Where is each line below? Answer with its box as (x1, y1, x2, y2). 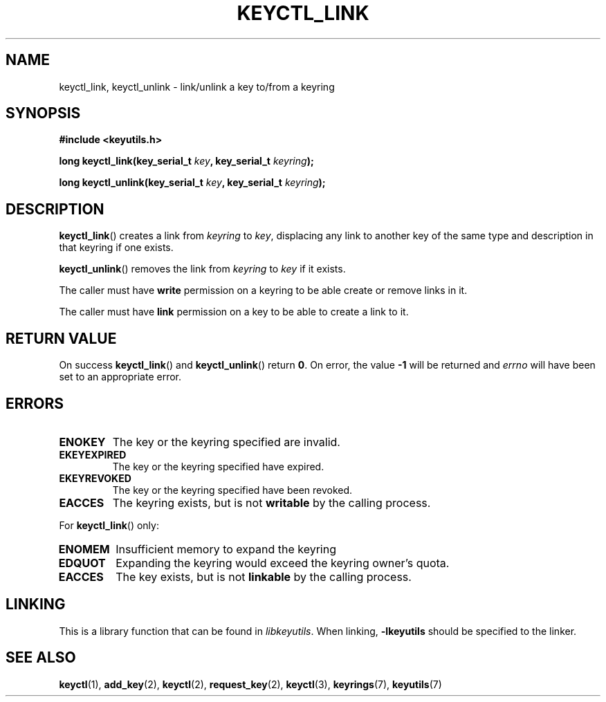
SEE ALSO (6, 649, 76, 667)
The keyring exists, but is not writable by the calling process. (112, 495, 431, 510)
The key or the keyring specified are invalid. (112, 434, 340, 449)
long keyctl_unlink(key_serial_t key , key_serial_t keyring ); (59, 176, 326, 189)
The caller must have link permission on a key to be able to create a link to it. (59, 306, 409, 318)
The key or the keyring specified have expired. (112, 460, 324, 472)
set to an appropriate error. (59, 371, 182, 383)
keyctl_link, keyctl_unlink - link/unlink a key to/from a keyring (59, 80, 335, 93)
